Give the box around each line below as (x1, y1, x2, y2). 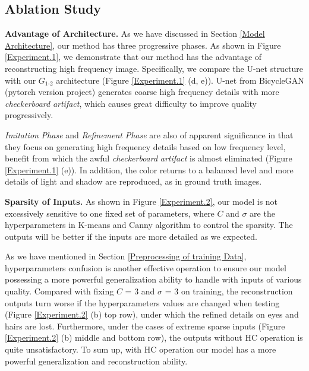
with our (5, 74, 36, 86)
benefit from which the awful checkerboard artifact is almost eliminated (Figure (5, 152, 292, 164)
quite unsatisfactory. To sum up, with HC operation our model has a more (5, 343, 276, 356)
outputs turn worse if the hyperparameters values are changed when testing (5, 296, 280, 309)
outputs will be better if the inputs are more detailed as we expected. (5, 230, 257, 242)
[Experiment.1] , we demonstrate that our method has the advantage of (5, 50, 262, 63)
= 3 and (125, 285, 155, 297)
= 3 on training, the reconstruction (165, 285, 293, 297)
